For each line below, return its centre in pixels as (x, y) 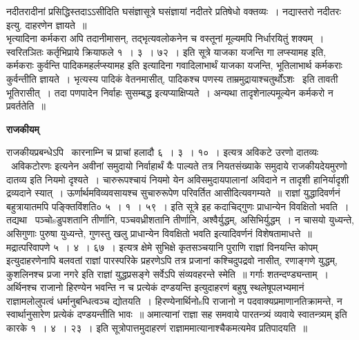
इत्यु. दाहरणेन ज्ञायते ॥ (47, 24)
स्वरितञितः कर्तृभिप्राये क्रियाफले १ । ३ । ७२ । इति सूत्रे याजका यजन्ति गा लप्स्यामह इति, (166, 51)
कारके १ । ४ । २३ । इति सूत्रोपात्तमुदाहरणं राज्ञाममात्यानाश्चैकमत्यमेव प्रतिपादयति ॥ (157, 328)
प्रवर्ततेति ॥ (26, 106)
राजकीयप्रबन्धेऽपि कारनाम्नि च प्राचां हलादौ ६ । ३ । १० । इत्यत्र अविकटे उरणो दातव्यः (163, 152)
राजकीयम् (23, 129)
